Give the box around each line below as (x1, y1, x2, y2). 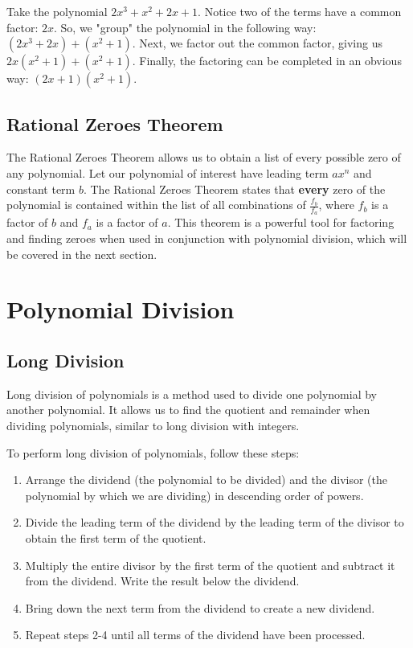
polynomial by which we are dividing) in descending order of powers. (25, 486, 364, 503)
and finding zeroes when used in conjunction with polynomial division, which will (6, 230, 407, 246)
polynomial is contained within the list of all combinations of (6, 196, 306, 213)
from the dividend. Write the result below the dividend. (25, 572, 300, 589)
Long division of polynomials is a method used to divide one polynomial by (6, 385, 377, 402)
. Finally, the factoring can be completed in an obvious (132, 52, 402, 69)
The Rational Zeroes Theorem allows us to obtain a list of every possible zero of (6, 149, 401, 166)
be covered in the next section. (6, 245, 157, 262)
